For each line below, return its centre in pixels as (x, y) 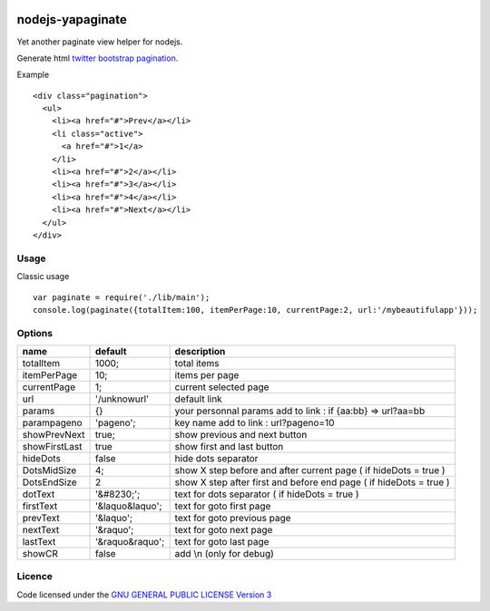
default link (198, 399)
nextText (41, 530)
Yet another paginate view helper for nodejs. (100, 42)
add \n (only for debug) (224, 554)
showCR (40, 554)
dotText (39, 494)
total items (197, 364)
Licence (35, 577)
